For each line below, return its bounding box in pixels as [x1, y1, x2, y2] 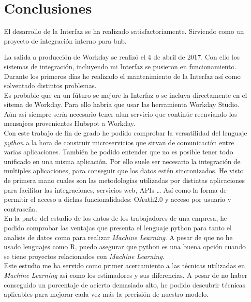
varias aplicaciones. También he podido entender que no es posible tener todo [4, 147, 233, 157]
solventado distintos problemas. [4, 80, 97, 91]
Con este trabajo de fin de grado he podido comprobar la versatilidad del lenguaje [4, 128, 247, 138]
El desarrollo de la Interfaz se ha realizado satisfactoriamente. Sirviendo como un [4, 26, 244, 36]
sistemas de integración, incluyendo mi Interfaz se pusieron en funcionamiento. [4, 61, 236, 71]
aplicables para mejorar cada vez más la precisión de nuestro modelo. [4, 289, 209, 299]
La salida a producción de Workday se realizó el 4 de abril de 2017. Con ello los [4, 52, 240, 62]
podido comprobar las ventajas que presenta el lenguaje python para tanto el [4, 223, 232, 232]
